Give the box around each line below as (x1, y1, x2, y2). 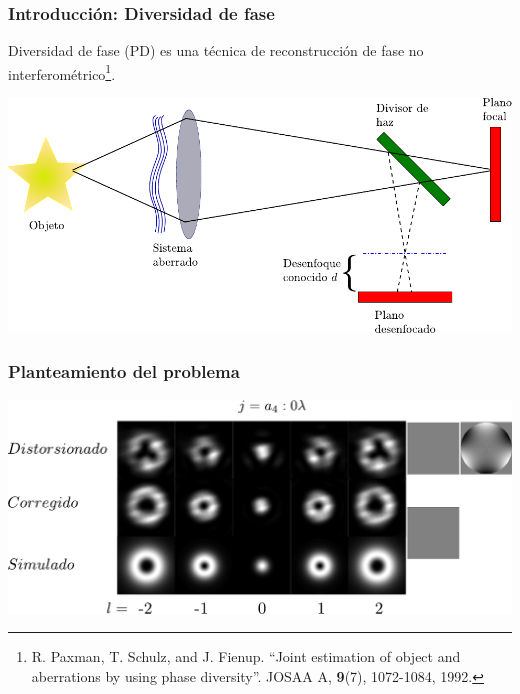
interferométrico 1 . (8, 60, 116, 84)
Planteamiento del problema (8, 359, 240, 384)
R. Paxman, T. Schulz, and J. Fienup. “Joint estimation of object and (31, 646, 461, 667)
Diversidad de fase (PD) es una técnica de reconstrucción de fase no (8, 40, 424, 61)
